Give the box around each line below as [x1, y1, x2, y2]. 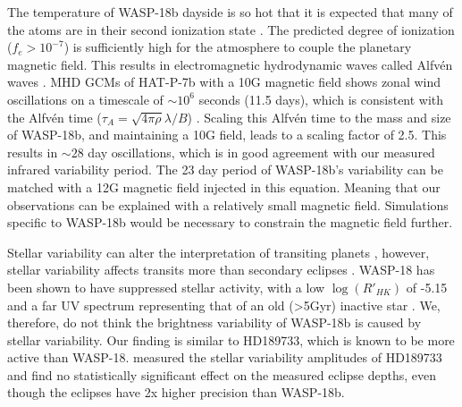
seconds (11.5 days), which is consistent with [198, 89, 444, 108]
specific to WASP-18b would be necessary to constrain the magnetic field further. [7, 213, 453, 232]
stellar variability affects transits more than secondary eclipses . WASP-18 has [7, 260, 435, 279]
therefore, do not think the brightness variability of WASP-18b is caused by [7, 313, 422, 332]
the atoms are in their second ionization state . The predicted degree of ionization [7, 20, 455, 38]
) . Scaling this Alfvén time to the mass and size [187, 107, 451, 126]
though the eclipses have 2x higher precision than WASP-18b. [7, 383, 345, 402]
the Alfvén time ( [7, 107, 102, 126]
